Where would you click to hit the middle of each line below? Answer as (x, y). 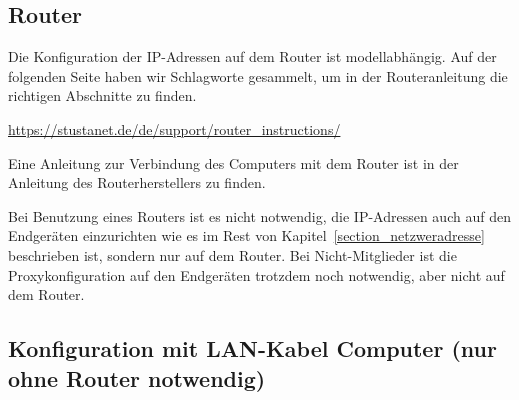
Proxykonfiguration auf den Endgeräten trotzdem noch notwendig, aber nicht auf (256, 274)
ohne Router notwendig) (137, 377)
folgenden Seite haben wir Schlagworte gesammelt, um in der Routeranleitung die (258, 75)
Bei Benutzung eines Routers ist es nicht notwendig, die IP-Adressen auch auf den (259, 215)
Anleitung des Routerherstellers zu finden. (137, 182)
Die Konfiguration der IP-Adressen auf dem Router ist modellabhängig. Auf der (252, 56)
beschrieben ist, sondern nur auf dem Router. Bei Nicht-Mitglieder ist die (232, 254)
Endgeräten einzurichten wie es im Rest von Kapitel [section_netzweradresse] (246, 235)
